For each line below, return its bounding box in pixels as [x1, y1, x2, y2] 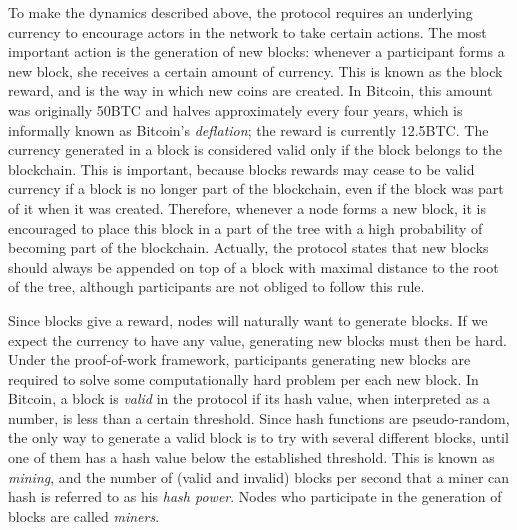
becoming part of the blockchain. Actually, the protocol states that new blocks [8, 237, 489, 258]
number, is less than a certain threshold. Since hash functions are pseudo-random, [8, 407, 510, 428]
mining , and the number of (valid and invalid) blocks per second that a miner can [8, 466, 510, 487]
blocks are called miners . [8, 505, 160, 526]
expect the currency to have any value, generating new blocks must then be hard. [8, 329, 507, 350]
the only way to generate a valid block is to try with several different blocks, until [8, 427, 509, 448]
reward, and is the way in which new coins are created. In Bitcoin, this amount [8, 80, 493, 101]
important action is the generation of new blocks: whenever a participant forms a [8, 41, 505, 62]
